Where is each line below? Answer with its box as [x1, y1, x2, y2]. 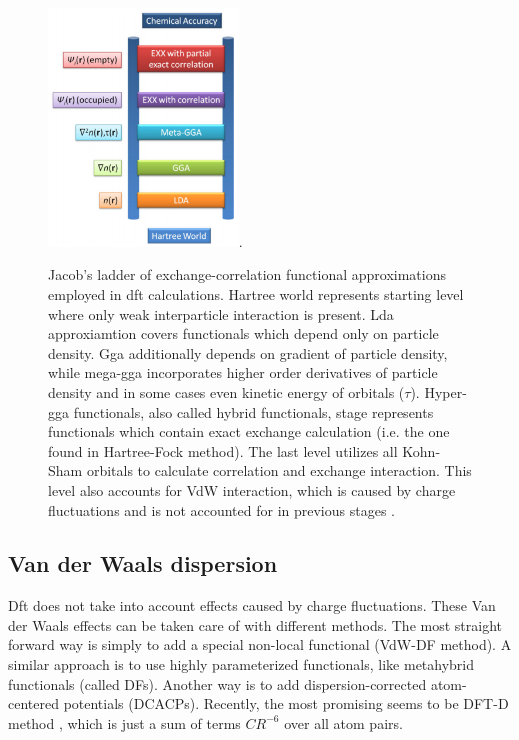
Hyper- [424, 381, 467, 402]
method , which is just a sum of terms [8, 712, 241, 733]
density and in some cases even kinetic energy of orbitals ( [48, 381, 405, 402]
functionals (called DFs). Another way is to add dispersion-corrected [8, 673, 427, 694]
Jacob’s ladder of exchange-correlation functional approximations [48, 264, 446, 285]
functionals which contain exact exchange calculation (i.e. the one [48, 421, 450, 442]
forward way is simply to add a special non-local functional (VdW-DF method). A [8, 634, 512, 655]
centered [8, 693, 59, 714]
